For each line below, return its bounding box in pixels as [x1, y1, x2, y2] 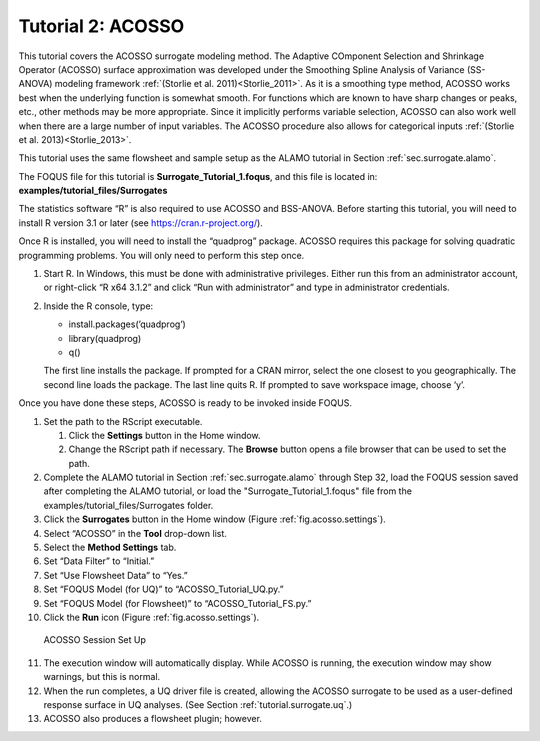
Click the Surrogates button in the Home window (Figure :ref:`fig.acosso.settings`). [43, 513, 387, 525]
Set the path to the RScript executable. [43, 415, 203, 427]
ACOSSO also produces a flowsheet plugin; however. [43, 713, 262, 725]
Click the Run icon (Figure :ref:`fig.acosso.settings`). [43, 611, 260, 623]
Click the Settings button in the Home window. [68, 429, 261, 441]
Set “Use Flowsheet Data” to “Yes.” [43, 569, 189, 581]
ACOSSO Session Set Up [43, 634, 147, 646]
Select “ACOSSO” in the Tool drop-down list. [43, 527, 227, 539]
